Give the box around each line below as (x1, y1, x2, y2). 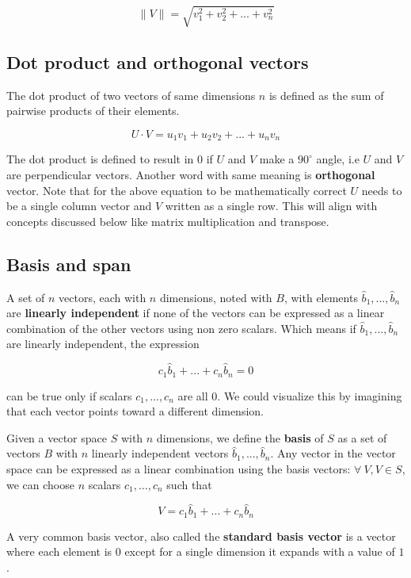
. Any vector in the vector (270, 445, 396, 461)
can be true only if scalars (6, 387, 132, 404)
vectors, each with (59, 289, 147, 305)
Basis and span (6, 251, 131, 276)
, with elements (284, 289, 358, 305)
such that (166, 476, 212, 492)
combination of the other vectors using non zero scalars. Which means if (6, 320, 356, 336)
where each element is (6, 543, 112, 560)
